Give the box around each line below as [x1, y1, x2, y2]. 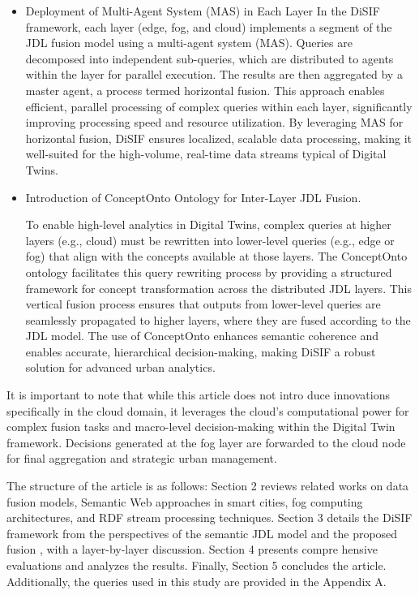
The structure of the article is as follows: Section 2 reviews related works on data [6, 477, 409, 494]
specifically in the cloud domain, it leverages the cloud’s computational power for [6, 402, 409, 419]
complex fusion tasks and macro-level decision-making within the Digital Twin [6, 418, 395, 435]
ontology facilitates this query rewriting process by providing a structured [25, 263, 392, 280]
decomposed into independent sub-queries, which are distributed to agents [25, 50, 394, 67]
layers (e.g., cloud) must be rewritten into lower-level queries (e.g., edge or [25, 231, 395, 248]
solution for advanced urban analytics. [25, 359, 216, 376]
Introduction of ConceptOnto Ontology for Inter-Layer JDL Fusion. [25, 188, 361, 205]
